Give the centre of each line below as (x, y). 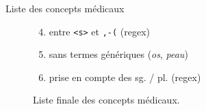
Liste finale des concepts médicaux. (106, 100)
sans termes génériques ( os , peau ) (118, 54)
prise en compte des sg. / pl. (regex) (125, 77)
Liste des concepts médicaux (65, 8)
